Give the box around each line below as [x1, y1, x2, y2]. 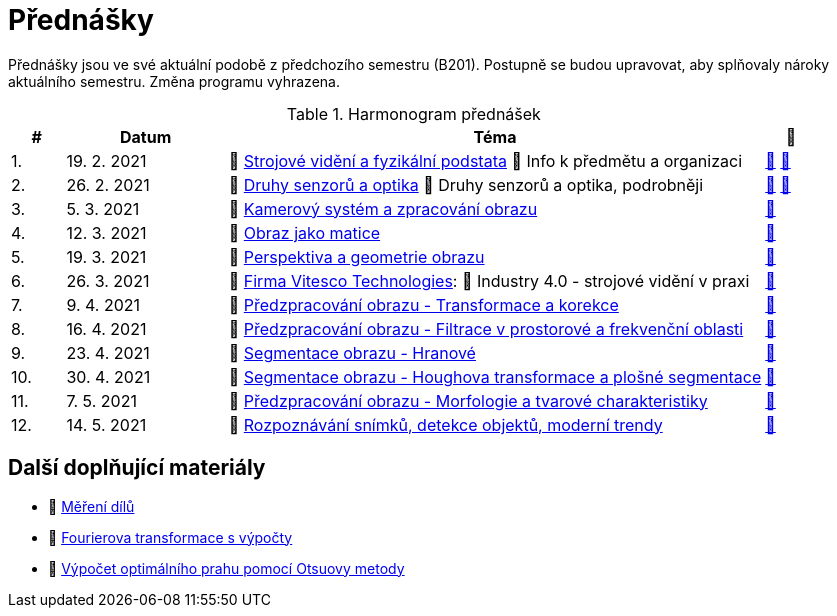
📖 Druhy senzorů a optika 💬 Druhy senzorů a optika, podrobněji [228, 174, 704, 195]
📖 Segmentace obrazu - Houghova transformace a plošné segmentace [228, 366, 762, 387]
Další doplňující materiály [8, 455, 266, 481]
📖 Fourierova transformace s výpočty [48, 528, 293, 546]
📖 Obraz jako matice [228, 222, 381, 243]
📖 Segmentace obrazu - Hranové [228, 342, 476, 363]
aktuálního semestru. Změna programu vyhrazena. [8, 72, 340, 90]
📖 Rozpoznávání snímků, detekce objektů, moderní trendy [228, 414, 663, 435]
